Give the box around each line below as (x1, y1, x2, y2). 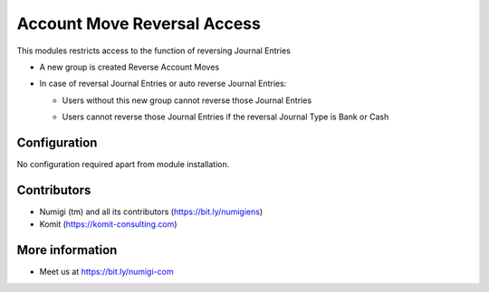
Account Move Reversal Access (16, 14, 262, 33)
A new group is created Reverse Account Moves (39, 61, 220, 72)
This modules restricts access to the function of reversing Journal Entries (16, 45, 292, 56)
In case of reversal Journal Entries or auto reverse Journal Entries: (39, 78, 287, 89)
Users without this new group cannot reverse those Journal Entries (62, 95, 312, 106)
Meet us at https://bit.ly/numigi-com (39, 267, 174, 278)
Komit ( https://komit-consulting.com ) (39, 219, 177, 230)
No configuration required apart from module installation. (16, 159, 230, 170)
